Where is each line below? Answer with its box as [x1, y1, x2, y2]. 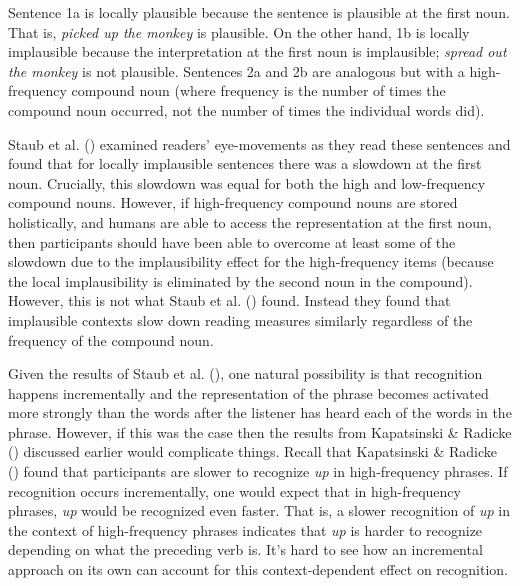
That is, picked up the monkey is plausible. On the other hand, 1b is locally [8, 21, 470, 42]
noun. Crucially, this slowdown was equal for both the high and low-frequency [8, 172, 486, 193]
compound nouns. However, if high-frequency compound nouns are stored [8, 192, 458, 213]
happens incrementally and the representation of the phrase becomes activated [8, 382, 489, 403]
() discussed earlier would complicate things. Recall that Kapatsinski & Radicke [8, 441, 497, 462]
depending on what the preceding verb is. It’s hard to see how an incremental [8, 539, 483, 560]
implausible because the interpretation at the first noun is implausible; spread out [8, 41, 507, 62]
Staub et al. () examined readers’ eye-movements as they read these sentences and [8, 133, 511, 154]
